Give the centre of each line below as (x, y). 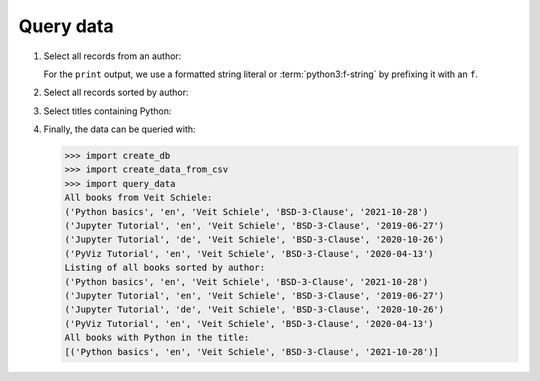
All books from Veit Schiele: (138, 198)
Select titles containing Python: (107, 111)
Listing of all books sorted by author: (164, 268)
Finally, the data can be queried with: (119, 129)
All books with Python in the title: (157, 338)
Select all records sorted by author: (116, 92)
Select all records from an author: (112, 56)
